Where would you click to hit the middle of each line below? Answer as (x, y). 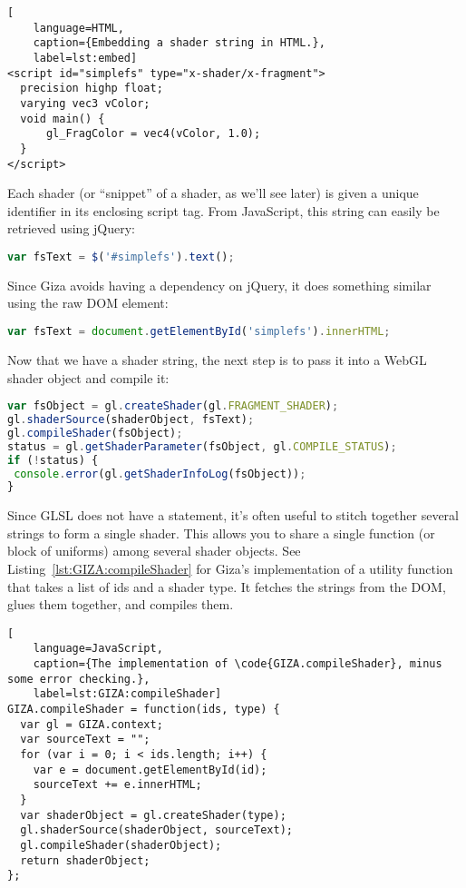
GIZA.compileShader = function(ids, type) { (144, 710)
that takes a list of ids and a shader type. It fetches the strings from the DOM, (227, 586)
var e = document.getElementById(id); (150, 770)
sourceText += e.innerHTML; (117, 785)
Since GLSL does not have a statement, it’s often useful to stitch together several (233, 515)
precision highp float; (92, 89)
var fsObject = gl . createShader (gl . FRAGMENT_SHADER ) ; (173, 406)
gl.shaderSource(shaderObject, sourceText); (156, 830)
